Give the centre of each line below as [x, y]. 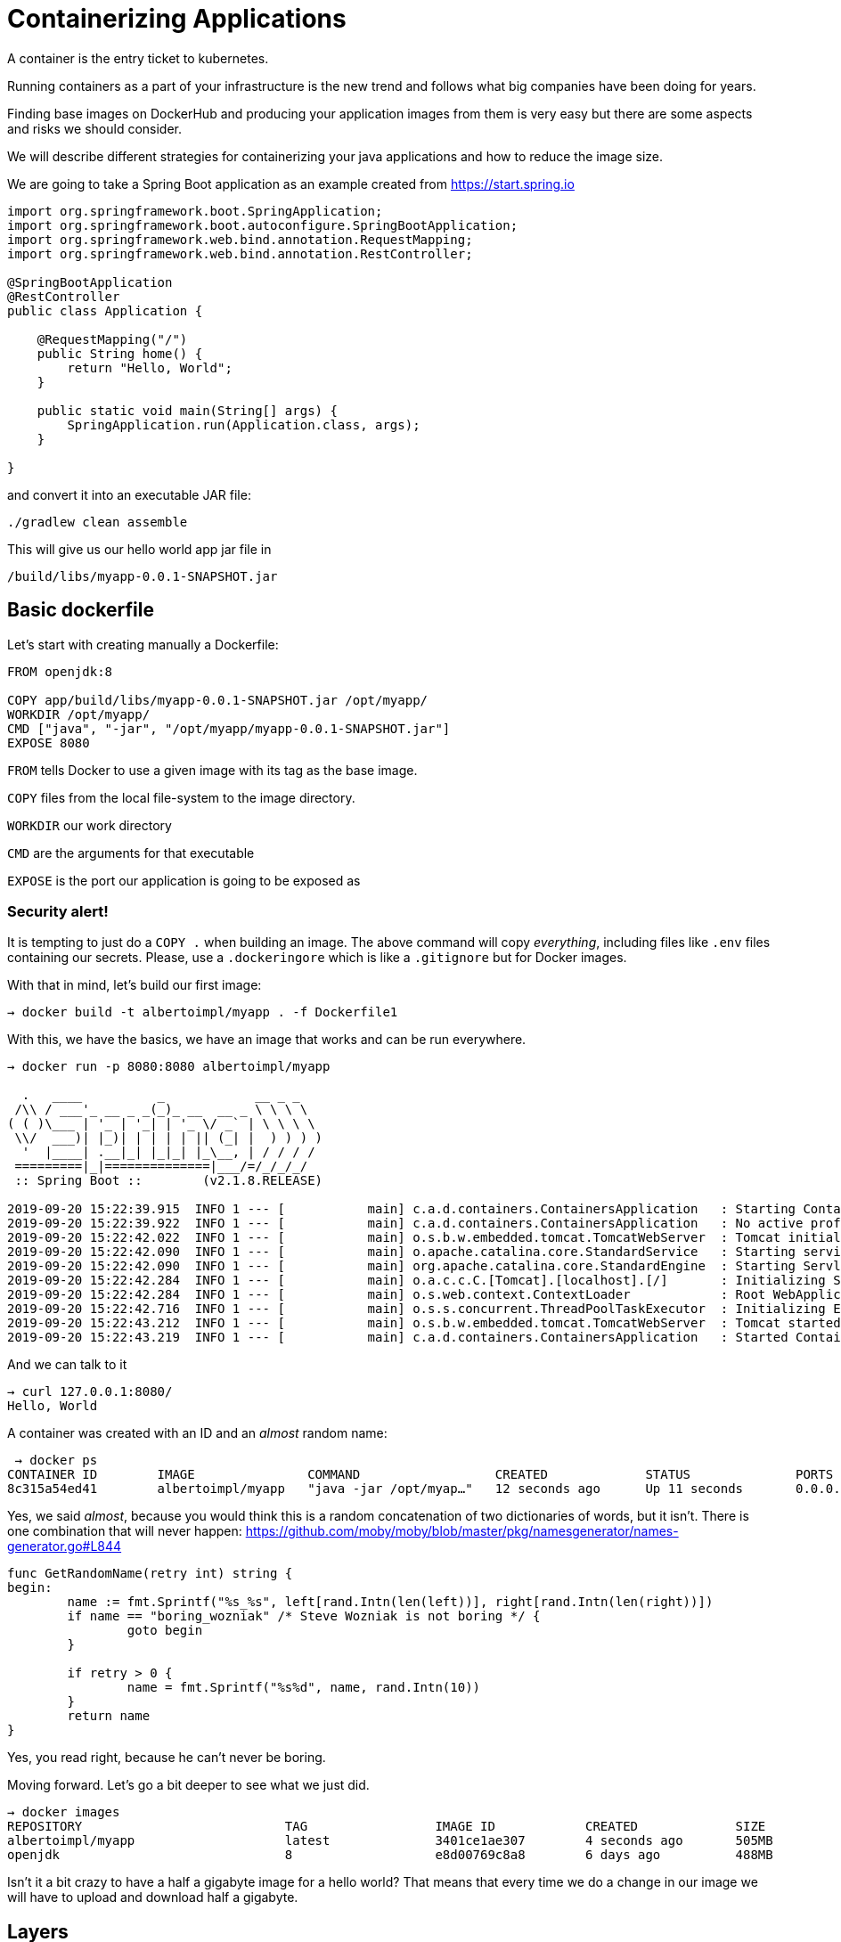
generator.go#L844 [65, 1546]
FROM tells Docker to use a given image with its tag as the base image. [212, 770]
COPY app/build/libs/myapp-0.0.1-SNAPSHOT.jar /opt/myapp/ [218, 700]
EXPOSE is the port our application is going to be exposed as [184, 880]
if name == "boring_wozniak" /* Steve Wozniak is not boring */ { [304, 1616]
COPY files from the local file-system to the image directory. [181, 797]
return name [109, 1716]
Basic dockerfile [81, 610]
